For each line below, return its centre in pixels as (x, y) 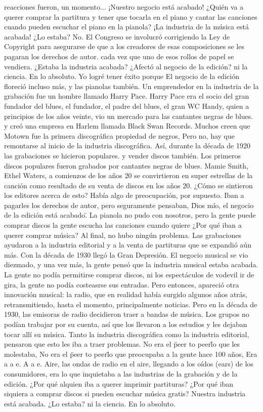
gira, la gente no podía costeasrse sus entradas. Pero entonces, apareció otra (122, 284)
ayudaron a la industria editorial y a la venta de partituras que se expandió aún (128, 245)
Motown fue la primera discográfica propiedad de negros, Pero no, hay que (119, 135)
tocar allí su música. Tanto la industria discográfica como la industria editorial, (127, 334)
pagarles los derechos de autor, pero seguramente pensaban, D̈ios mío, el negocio (129, 205)
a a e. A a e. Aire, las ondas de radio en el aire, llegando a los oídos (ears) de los (129, 364)
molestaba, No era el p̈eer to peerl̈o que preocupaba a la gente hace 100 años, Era (131, 354)
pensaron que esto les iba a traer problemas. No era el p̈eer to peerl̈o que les (122, 344)
